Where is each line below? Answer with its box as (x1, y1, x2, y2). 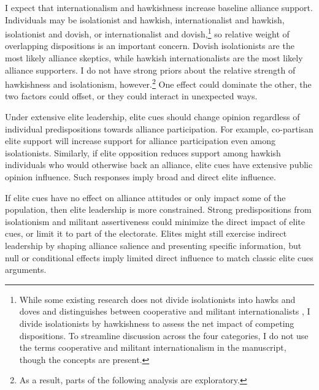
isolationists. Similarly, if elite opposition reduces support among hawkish (5, 146, 281, 159)
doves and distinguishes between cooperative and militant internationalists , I (19, 305, 310, 318)
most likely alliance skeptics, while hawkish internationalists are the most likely (5, 52, 303, 64)
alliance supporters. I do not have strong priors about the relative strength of (5, 63, 296, 76)
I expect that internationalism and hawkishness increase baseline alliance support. (5, 1, 313, 13)
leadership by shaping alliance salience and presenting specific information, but (5, 239, 302, 251)
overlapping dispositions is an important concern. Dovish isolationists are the (5, 39, 294, 52)
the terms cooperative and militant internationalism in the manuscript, (19, 341, 286, 354)
